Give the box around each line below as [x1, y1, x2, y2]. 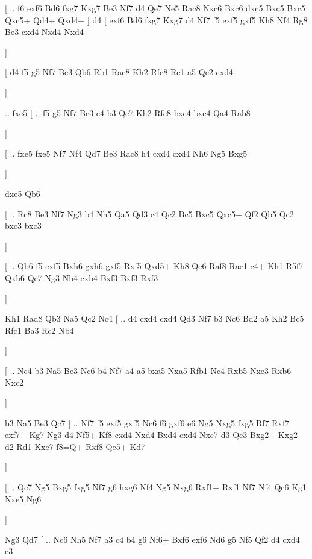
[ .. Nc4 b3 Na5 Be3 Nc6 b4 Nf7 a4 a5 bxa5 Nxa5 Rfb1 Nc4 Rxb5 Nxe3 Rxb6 [5, 364, 292, 376]
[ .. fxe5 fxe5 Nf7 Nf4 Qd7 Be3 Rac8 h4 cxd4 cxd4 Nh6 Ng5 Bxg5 [5, 146, 248, 159]
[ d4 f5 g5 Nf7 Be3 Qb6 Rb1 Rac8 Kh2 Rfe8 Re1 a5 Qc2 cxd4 [5, 66, 233, 78]
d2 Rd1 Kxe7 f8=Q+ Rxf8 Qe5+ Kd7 [5, 440, 145, 452]
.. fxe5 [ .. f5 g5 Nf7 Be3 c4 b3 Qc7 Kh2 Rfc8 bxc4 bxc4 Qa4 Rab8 [5, 106, 251, 119]
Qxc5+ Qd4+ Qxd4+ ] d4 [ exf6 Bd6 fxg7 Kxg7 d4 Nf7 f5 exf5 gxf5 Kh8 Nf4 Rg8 [5, 13, 308, 26]
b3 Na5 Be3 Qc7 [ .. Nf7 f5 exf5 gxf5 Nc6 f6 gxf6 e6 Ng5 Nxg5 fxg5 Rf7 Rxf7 [5, 416, 290, 429]
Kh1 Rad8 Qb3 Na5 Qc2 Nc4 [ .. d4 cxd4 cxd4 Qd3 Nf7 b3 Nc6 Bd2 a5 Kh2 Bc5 [5, 312, 304, 325]
